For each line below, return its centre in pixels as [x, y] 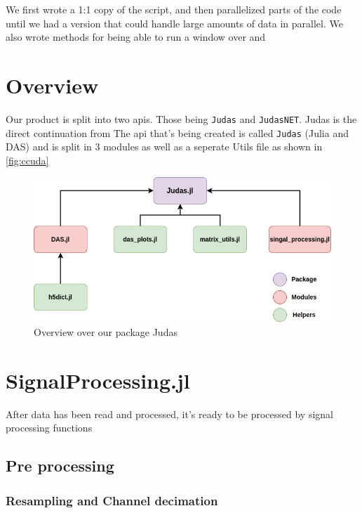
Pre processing [60, 466]
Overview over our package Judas [106, 331]
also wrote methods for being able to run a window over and [136, 37]
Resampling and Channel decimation [112, 500]
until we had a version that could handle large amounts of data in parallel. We [174, 23]
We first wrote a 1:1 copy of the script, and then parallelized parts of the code [174, 9]
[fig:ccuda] [27, 160]
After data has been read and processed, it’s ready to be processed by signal [169, 414]
